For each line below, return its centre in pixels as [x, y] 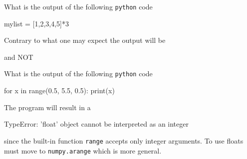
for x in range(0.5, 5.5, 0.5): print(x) [59, 90]
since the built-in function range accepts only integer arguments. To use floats [124, 140]
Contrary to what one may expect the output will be [85, 40]
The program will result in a [47, 107]
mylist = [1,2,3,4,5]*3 [36, 23]
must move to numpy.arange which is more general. [83, 150]
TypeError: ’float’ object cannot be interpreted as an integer [96, 124]
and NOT [19, 57]
